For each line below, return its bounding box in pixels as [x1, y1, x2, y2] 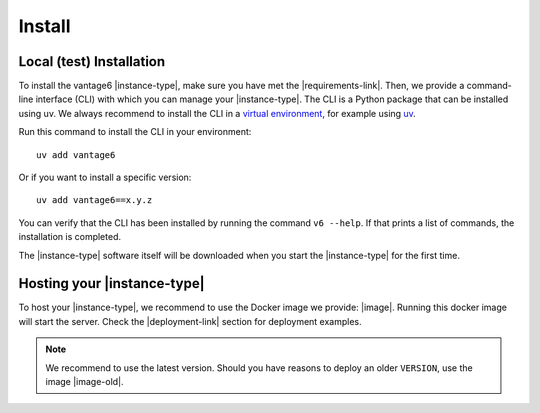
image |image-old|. [45, 376, 124, 388]
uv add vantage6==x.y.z [36, 195, 153, 206]
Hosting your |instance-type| [18, 275, 205, 292]
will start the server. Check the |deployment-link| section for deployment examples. [18, 315, 362, 327]
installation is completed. [18, 231, 122, 243]
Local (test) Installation [18, 53, 166, 70]
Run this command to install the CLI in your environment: [18, 126, 252, 138]
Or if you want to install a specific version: [18, 171, 192, 184]
